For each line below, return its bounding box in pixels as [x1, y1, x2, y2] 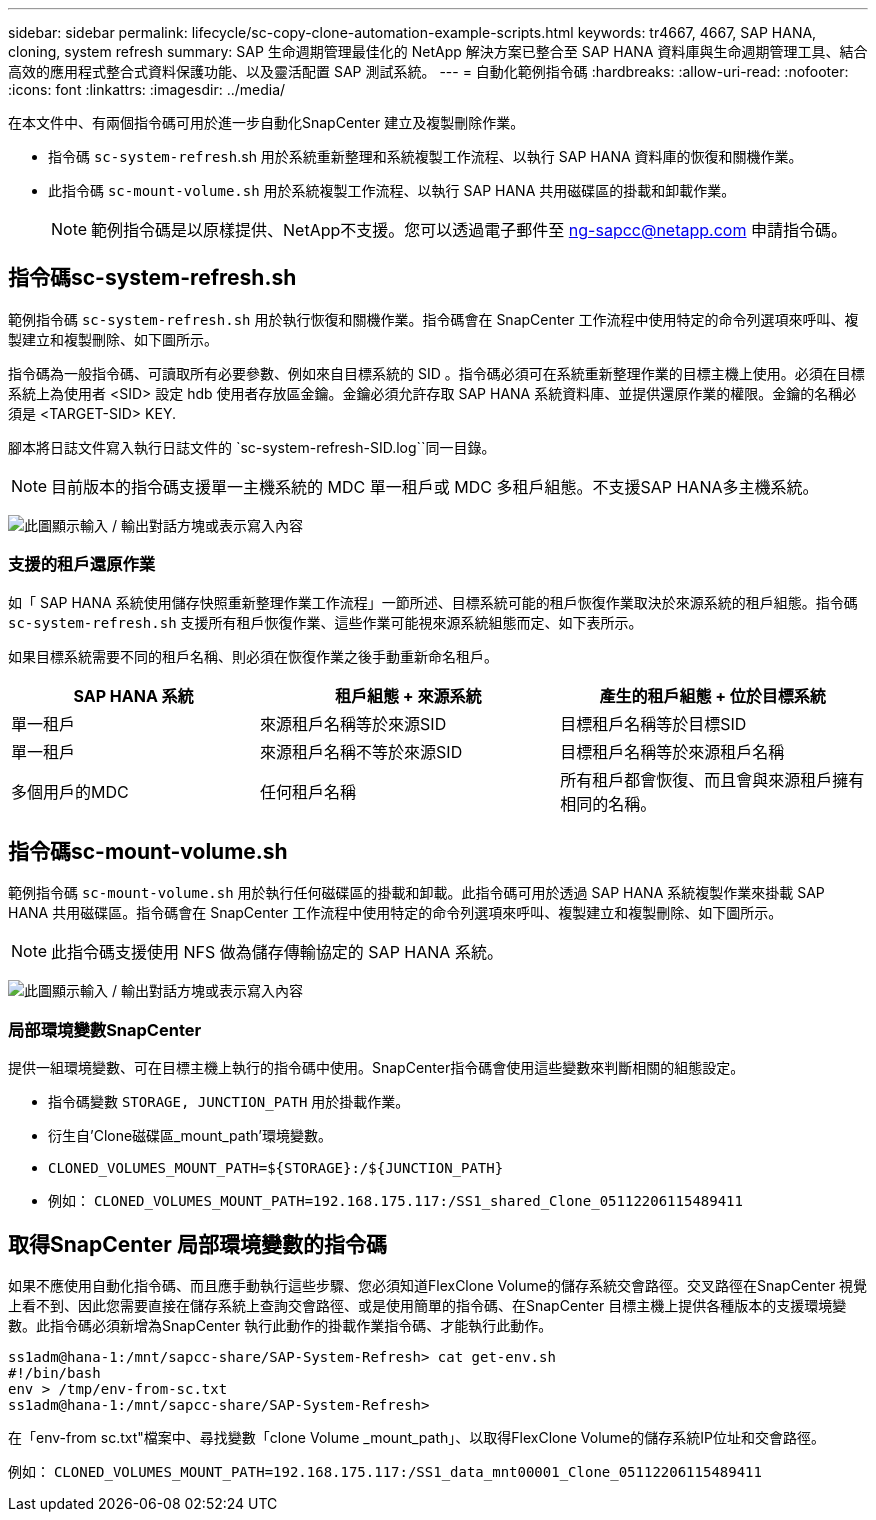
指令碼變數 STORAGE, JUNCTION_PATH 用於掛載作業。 [48, 1093, 410, 1111]
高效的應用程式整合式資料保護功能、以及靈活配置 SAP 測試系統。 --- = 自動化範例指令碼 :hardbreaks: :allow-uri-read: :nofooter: [8, 63, 849, 80]
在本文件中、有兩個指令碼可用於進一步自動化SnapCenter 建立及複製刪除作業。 [8, 114, 525, 131]
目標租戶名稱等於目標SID [560, 713, 747, 734]
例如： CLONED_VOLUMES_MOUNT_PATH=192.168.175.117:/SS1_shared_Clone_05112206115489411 [48, 1192, 743, 1210]
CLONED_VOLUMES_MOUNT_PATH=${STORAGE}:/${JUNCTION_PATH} [48, 1160, 504, 1177]
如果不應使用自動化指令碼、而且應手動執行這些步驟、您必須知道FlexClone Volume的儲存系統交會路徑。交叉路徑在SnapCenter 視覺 [8, 1277, 868, 1295]
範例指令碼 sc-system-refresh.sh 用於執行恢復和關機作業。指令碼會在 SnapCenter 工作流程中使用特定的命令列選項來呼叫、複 [8, 310, 859, 328]
